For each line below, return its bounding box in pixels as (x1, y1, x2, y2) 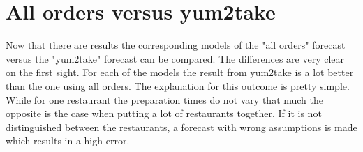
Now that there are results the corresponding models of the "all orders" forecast (6, 38, 346, 52)
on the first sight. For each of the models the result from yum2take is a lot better (6, 65, 354, 79)
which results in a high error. (6, 133, 130, 148)
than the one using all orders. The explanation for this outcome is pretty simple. (6, 78, 350, 93)
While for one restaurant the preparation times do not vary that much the (6, 92, 324, 107)
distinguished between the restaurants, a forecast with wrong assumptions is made (6, 119, 357, 134)
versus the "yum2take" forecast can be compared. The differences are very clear (6, 51, 345, 66)
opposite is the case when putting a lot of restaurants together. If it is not (6, 106, 322, 121)
